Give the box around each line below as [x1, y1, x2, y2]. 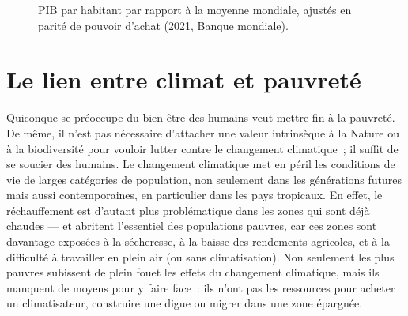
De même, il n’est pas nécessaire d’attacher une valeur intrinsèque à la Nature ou [6, 124, 399, 141]
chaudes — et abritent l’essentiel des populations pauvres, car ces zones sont [6, 217, 377, 234]
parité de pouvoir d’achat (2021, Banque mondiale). [38, 17, 289, 33]
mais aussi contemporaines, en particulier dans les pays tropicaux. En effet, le [6, 186, 383, 203]
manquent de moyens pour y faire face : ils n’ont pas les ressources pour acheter [6, 279, 395, 295]
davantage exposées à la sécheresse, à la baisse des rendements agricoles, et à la [6, 233, 390, 250]
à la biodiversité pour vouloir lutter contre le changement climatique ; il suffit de [6, 140, 399, 156]
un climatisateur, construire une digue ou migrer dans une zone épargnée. [6, 295, 363, 311]
